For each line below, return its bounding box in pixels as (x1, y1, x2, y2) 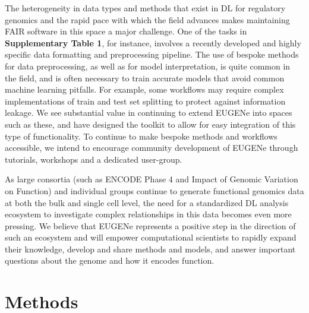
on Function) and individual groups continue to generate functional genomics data (5, 184, 304, 197)
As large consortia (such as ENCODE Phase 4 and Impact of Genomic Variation (5, 173, 298, 185)
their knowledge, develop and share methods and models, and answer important (5, 242, 296, 255)
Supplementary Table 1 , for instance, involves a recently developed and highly (5, 36, 301, 49)
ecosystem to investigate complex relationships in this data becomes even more (5, 208, 292, 220)
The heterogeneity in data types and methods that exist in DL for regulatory (5, 2, 286, 14)
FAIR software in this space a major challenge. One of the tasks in (5, 25, 247, 37)
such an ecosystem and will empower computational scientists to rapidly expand (5, 231, 297, 244)
